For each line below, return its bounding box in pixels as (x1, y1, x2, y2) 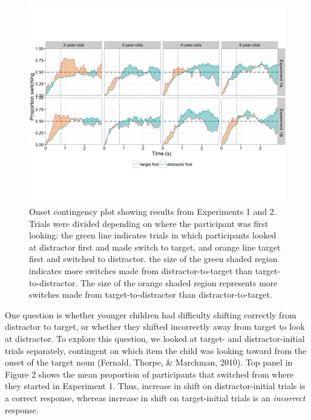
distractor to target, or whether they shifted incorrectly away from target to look (5, 320, 305, 333)
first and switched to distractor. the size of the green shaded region (29, 252, 278, 265)
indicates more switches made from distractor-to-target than (29, 264, 253, 277)
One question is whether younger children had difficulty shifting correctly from (5, 308, 296, 321)
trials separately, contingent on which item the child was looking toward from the (5, 344, 307, 356)
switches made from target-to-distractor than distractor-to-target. (29, 288, 272, 301)
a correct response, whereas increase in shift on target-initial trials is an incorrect (5, 392, 306, 404)
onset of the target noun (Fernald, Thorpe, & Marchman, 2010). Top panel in (5, 356, 293, 369)
